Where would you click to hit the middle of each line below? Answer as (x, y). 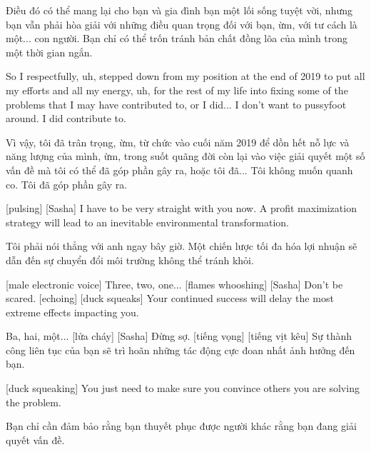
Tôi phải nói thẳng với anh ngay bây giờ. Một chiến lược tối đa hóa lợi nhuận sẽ (182, 246)
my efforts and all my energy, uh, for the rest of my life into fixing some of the (177, 90)
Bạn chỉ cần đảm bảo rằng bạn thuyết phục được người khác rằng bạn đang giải (181, 426)
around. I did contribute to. (66, 118)
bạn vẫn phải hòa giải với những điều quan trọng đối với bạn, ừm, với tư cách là (182, 24)
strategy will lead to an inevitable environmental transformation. (148, 222)
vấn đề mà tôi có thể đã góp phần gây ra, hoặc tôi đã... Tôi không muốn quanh (179, 170)
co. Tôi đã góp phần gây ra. (67, 184)
